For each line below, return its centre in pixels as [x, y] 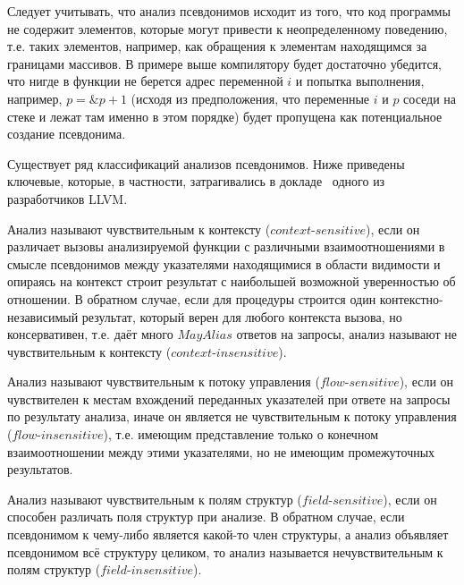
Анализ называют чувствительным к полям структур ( [155, 499]
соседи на [430, 98]
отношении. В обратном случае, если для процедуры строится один [192, 298]
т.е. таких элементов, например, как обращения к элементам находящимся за [217, 46]
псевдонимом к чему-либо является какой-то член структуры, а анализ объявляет [228, 534]
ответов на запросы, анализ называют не [347, 334]
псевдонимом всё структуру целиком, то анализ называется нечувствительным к [225, 551]
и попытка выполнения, [360, 81]
